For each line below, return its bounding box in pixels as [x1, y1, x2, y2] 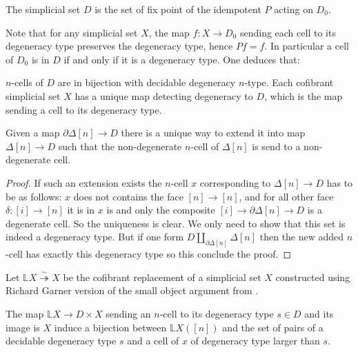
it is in [67, 203, 95, 217]
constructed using [275, 269, 350, 284]
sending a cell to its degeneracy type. [6, 102, 162, 116]
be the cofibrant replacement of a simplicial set [63, 269, 261, 284]
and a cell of [127, 333, 179, 348]
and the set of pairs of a [222, 320, 324, 334]
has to [326, 175, 353, 189]
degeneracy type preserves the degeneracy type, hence [6, 39, 233, 53]
